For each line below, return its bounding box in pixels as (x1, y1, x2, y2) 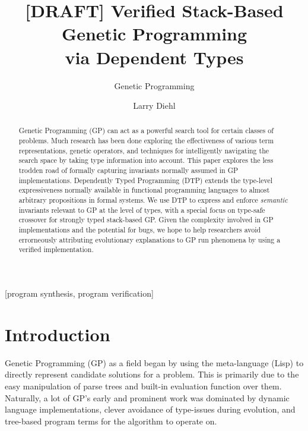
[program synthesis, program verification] (5, 287, 154, 300)
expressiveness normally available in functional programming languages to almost (18, 185, 270, 195)
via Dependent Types (65, 45, 244, 69)
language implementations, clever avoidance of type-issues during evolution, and (5, 403, 296, 416)
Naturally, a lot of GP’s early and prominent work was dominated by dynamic (5, 391, 290, 404)
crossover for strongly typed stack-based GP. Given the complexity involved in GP (18, 215, 274, 225)
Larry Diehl (133, 99, 176, 112)
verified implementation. (18, 244, 94, 254)
